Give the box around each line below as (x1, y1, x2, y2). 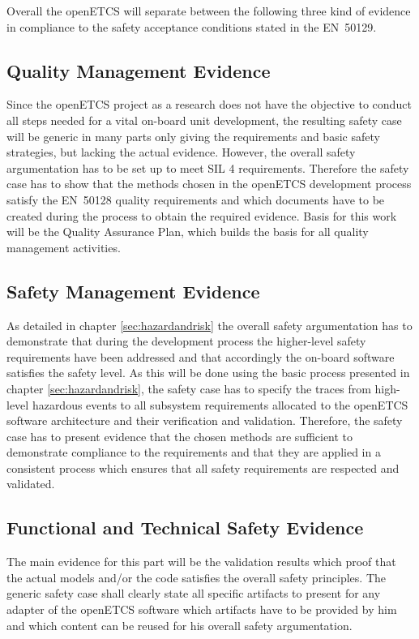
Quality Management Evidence (6, 58, 271, 83)
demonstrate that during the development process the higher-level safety (6, 332, 366, 350)
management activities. (6, 238, 121, 255)
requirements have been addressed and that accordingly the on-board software (6, 348, 395, 365)
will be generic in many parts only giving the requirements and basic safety (6, 127, 380, 144)
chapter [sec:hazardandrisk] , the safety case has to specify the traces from (6, 380, 371, 397)
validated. (6, 475, 55, 492)
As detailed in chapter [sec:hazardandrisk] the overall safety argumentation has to (6, 316, 413, 333)
